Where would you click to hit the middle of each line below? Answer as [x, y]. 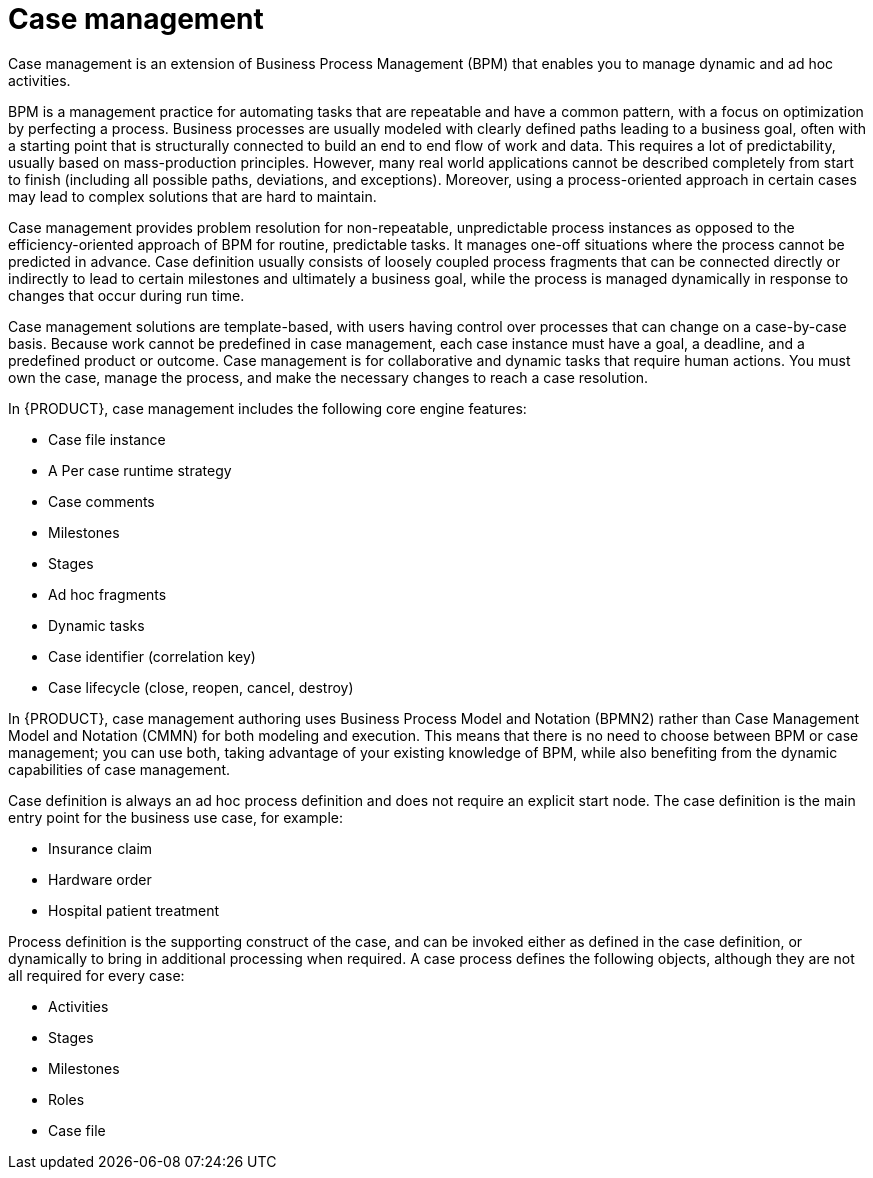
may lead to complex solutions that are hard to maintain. [192, 196]
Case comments [101, 501]
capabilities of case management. [119, 769]
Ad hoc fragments [107, 594]
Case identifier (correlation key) [152, 656]
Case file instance [107, 439]
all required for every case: [96, 975]
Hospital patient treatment [134, 910]
